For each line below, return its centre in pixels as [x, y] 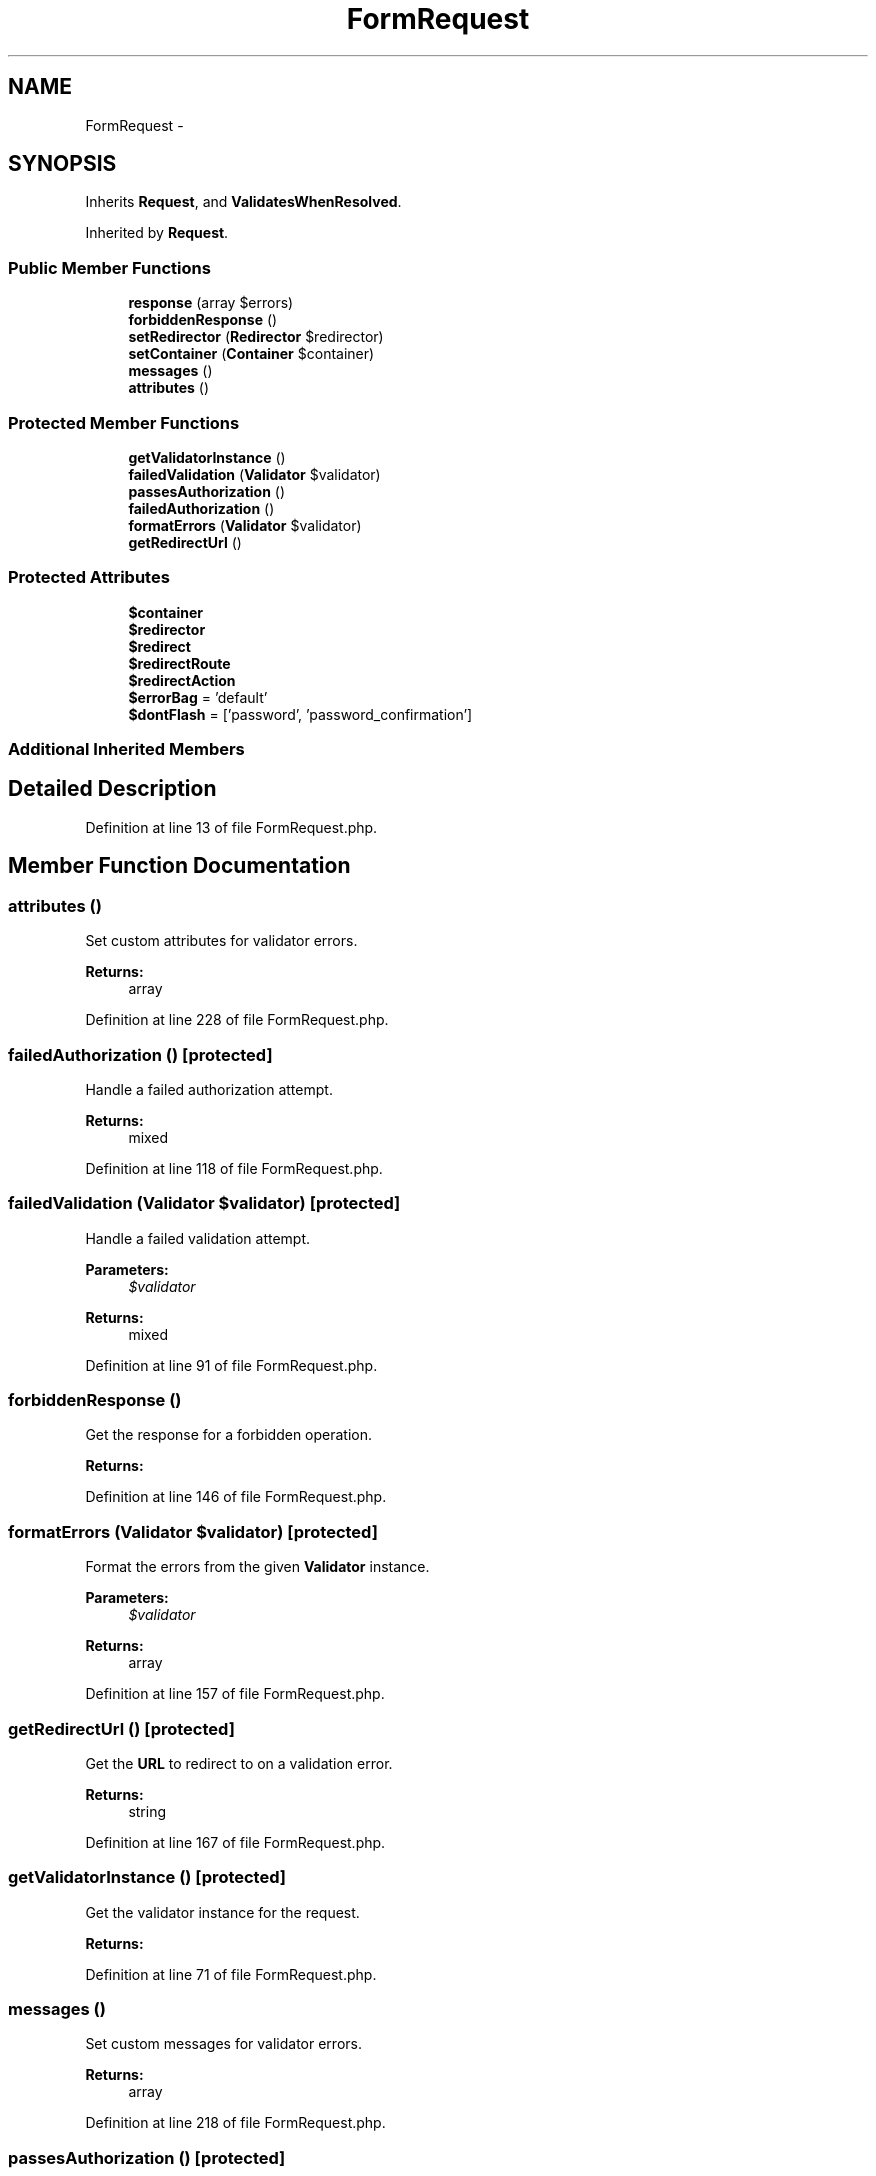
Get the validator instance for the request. [222, 1912]
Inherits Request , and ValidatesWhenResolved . [243, 202]
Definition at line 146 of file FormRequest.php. [236, 1497]
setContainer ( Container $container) [251, 354]
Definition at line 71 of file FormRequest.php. [231, 1974]
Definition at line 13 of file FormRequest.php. [231, 827]
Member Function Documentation [179, 866]
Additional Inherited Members [126, 749]
